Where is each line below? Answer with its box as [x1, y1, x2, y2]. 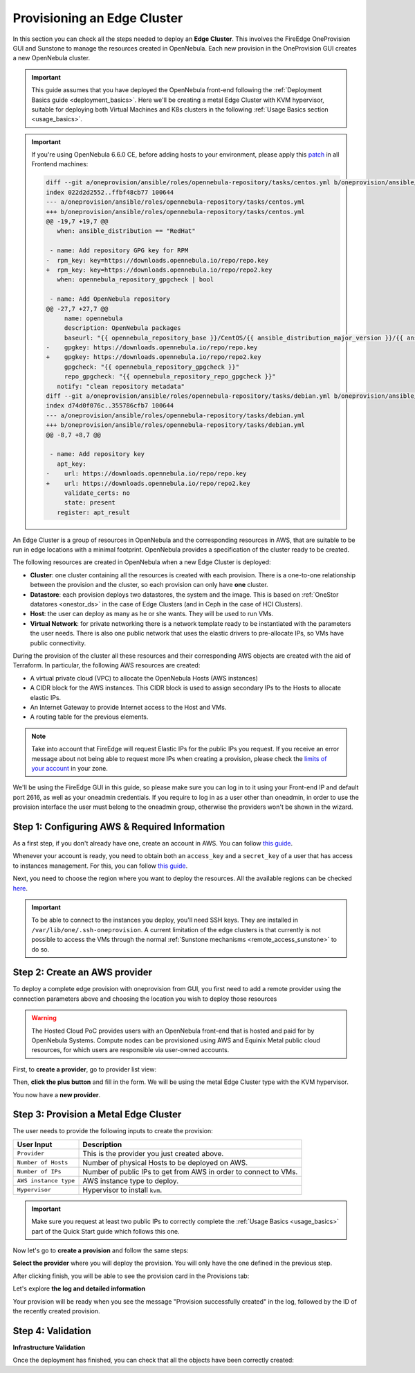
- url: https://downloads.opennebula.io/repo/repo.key [46, 470, 247, 478]
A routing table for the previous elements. [30, 712, 149, 721]
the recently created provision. [12, 1306, 100, 1315]
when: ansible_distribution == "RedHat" [56, 227, 196, 235]
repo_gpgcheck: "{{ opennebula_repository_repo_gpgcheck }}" [64, 373, 276, 381]
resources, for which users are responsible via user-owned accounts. [31, 1046, 230, 1054]
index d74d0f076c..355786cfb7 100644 [46, 402, 174, 410]
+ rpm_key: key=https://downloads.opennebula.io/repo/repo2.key [46, 265, 273, 274]
